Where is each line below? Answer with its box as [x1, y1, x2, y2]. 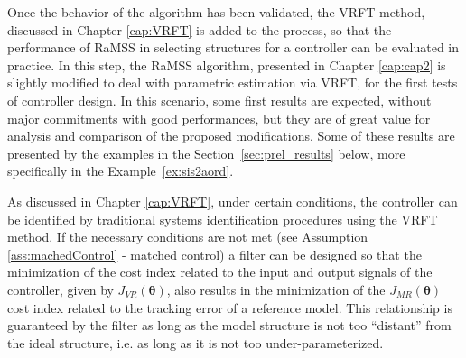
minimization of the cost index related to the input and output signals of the [7, 262, 433, 281]
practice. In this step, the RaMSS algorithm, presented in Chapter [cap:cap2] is [7, 55, 446, 74]
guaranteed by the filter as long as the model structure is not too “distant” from [7, 316, 452, 335]
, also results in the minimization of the [166, 280, 386, 298]
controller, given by [7, 280, 114, 298]
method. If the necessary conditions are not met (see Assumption [7, 227, 368, 246]
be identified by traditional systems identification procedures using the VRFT [7, 209, 438, 228]
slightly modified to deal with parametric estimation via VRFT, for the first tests [7, 73, 458, 92]
